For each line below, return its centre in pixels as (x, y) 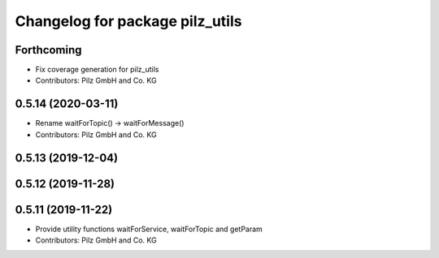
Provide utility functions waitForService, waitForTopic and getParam (149, 229)
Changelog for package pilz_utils (128, 21)
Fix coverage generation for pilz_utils (97, 70)
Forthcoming (48, 50)
